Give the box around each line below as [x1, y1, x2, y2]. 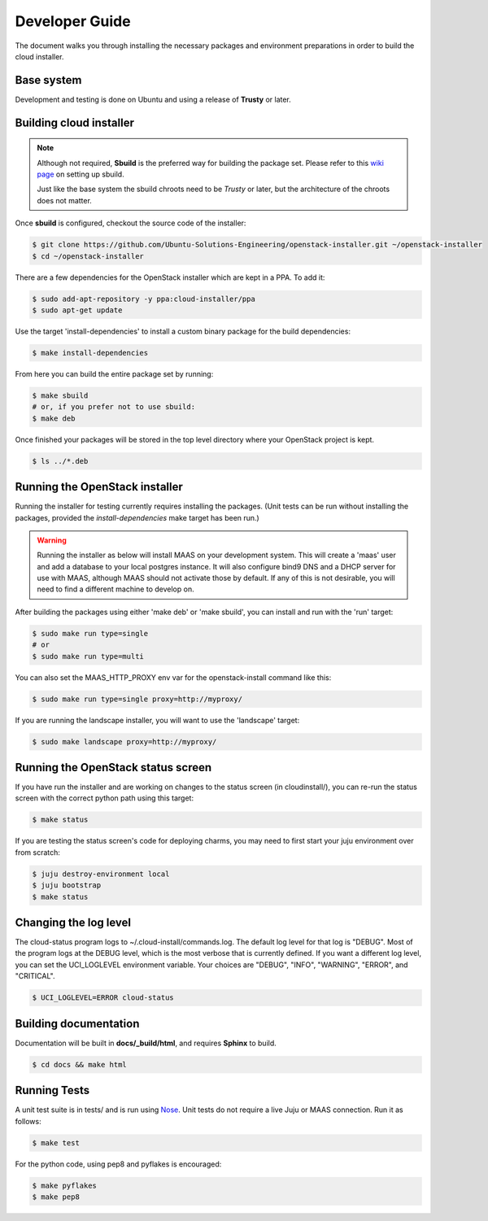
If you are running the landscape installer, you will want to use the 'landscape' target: [15, 715, 300, 725]
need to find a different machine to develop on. [37, 584, 194, 594]
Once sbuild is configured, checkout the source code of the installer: [15, 218, 246, 228]
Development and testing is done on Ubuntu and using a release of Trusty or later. [15, 94, 292, 104]
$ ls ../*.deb [32, 456, 89, 465]
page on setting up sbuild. [37, 169, 125, 179]
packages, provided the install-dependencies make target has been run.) [15, 512, 259, 522]
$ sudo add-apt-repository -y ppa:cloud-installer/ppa [32, 294, 255, 303]
